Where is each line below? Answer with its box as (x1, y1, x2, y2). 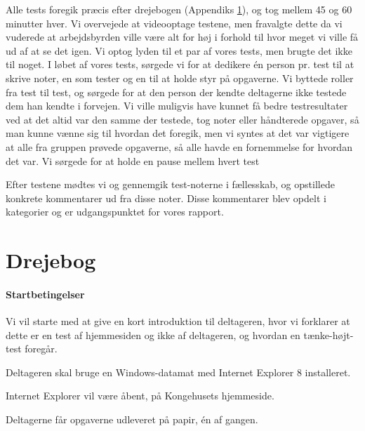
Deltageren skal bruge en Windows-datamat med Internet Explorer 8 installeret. (6, 364, 351, 379)
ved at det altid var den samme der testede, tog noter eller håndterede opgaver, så (6, 112, 359, 126)
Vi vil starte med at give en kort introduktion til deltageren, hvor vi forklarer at (6, 314, 350, 329)
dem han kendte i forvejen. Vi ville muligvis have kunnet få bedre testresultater (6, 98, 348, 113)
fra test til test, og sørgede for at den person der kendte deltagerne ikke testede (6, 84, 347, 99)
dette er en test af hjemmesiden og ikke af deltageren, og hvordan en (6, 327, 300, 342)
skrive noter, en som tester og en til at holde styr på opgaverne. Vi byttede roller (6, 70, 354, 85)
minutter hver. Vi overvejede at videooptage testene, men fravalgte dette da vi (6, 15, 343, 30)
